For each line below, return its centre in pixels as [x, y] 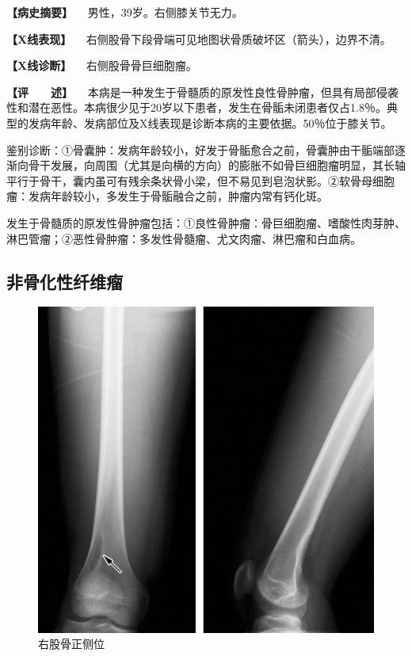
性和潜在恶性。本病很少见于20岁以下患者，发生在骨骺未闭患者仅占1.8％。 [196, 107]
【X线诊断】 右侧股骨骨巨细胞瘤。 [102, 65]
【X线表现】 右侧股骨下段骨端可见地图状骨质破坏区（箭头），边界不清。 [199, 38]
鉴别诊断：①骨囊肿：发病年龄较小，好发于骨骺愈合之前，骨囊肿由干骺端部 [200, 149]
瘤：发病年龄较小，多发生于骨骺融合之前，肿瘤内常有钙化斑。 [167, 196]
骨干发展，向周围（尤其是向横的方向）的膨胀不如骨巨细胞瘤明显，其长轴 [217, 165]
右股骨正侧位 [71, 644]
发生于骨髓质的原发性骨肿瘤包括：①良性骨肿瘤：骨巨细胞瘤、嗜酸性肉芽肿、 [206, 222]
